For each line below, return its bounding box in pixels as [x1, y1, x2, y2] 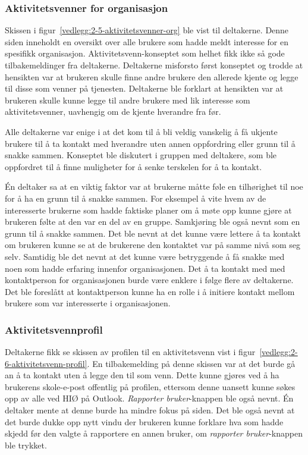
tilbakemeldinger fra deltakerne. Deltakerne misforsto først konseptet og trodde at [5, 59, 303, 71]
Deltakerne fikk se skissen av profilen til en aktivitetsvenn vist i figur [5, 346, 256, 358]
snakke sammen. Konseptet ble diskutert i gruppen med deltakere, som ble [5, 149, 277, 161]
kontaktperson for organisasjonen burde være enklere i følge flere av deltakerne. [5, 274, 294, 286]
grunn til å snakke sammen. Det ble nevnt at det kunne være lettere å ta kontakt [5, 227, 301, 239]
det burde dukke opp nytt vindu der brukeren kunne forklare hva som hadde [5, 415, 284, 428]
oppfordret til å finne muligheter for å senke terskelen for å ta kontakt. [5, 160, 262, 172]
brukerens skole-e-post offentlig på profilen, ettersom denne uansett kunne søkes [5, 380, 296, 393]
